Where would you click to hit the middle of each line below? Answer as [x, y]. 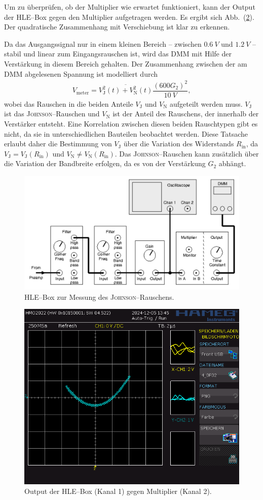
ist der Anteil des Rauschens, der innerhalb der [186, 114]
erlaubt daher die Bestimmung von [58, 144]
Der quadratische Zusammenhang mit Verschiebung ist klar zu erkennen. [117, 27]
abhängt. [232, 163]
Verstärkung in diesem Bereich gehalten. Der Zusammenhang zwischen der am [126, 63]
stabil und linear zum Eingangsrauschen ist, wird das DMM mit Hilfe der [118, 54]
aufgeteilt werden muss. [206, 103]
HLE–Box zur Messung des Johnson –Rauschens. [99, 296]
